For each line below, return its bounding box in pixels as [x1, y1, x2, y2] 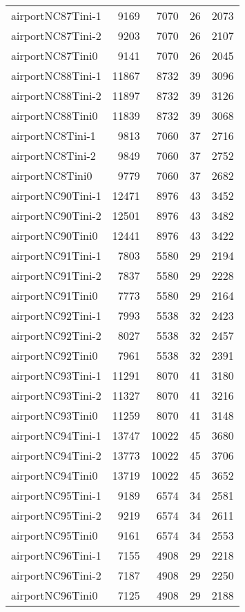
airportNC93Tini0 [11, 407, 98, 423]
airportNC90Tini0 [11, 227, 98, 243]
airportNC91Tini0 [11, 287, 98, 303]
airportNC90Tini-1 [11, 187, 101, 203]
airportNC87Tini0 [11, 48, 98, 63]
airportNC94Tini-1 [11, 427, 101, 443]
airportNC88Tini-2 [11, 88, 101, 103]
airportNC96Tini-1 [11, 547, 101, 563]
